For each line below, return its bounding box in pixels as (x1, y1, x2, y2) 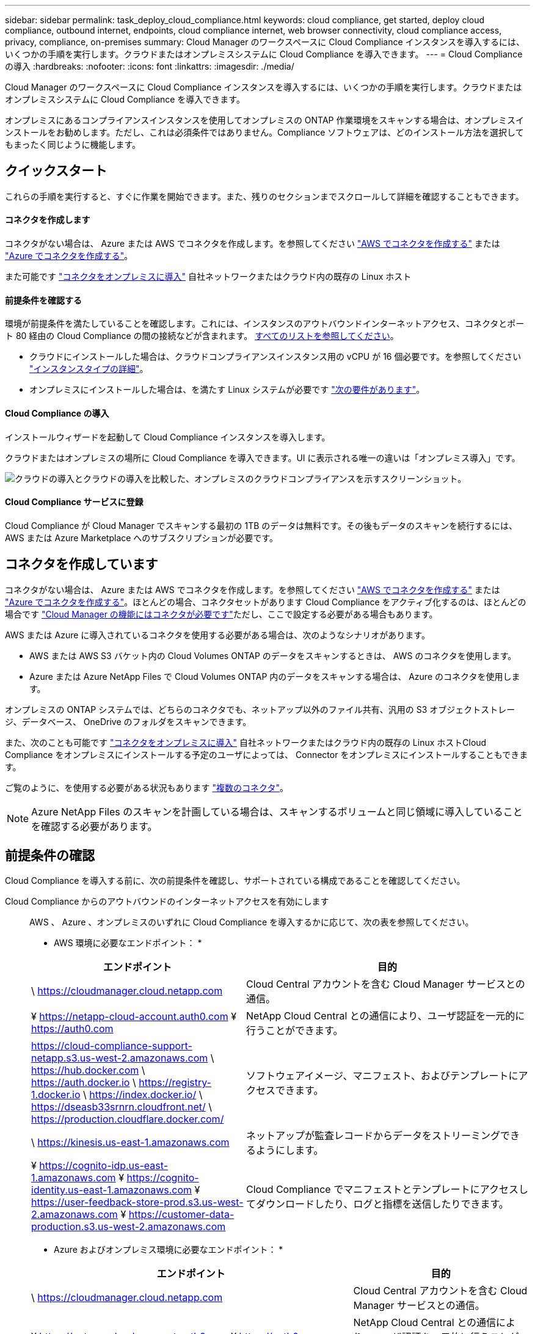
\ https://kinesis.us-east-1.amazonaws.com (31, 1136, 230, 1149)
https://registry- (139, 1076, 211, 1089)
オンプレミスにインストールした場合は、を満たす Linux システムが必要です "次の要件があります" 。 (29, 384, 425, 395)
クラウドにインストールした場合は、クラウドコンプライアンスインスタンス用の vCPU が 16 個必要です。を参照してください (29, 351, 522, 362)
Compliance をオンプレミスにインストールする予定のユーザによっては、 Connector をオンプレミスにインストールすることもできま (5, 749, 528, 760)
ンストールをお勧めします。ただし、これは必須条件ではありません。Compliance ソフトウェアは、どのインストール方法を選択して (5, 127, 524, 137)
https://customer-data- (128, 1208, 235, 1221)
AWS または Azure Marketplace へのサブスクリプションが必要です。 (5, 532, 278, 543)
